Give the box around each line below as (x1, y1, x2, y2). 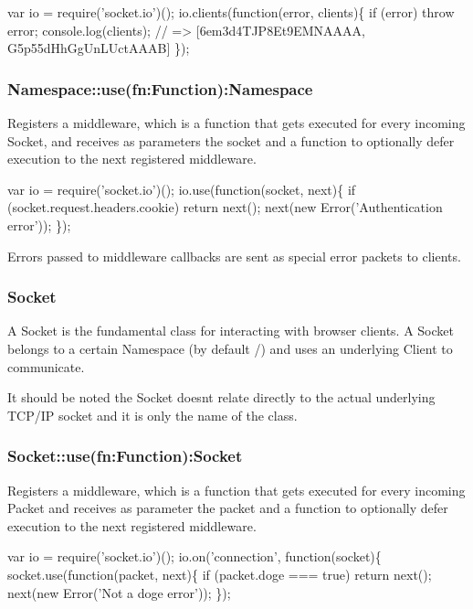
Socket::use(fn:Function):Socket (7, 444, 243, 467)
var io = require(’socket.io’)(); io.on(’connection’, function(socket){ (7, 547, 382, 566)
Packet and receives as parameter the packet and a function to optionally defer (7, 498, 448, 518)
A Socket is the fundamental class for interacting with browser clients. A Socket (7, 321, 454, 340)
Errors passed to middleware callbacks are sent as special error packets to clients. (7, 246, 461, 265)
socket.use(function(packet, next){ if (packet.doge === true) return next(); (7, 564, 432, 583)
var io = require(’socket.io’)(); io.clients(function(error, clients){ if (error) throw (7, 3, 455, 21)
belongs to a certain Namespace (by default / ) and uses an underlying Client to (7, 338, 453, 358)
